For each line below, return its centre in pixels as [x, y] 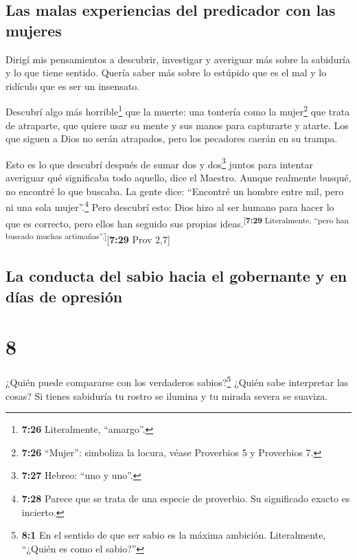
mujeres [34, 30]
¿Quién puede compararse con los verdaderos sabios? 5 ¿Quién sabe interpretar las [177, 381]
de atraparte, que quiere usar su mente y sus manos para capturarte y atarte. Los [177, 125]
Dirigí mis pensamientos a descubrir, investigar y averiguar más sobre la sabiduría [178, 59]
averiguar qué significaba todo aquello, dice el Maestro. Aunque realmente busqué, [178, 178]
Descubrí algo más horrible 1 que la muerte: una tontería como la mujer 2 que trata [178, 111]
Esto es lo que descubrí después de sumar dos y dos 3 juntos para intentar [159, 163]
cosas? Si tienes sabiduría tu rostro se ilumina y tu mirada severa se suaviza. [167, 395]
